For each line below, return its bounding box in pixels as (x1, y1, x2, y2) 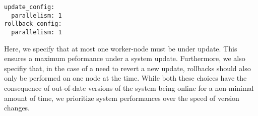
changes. (4, 102, 30, 113)
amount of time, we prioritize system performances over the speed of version (4, 92, 239, 103)
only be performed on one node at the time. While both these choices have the (4, 73, 247, 83)
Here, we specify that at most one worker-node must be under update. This (4, 43, 237, 53)
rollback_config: (4, 20, 62, 28)
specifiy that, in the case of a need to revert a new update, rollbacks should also (4, 63, 251, 73)
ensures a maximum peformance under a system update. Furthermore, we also (4, 53, 245, 64)
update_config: (4, 4, 55, 11)
